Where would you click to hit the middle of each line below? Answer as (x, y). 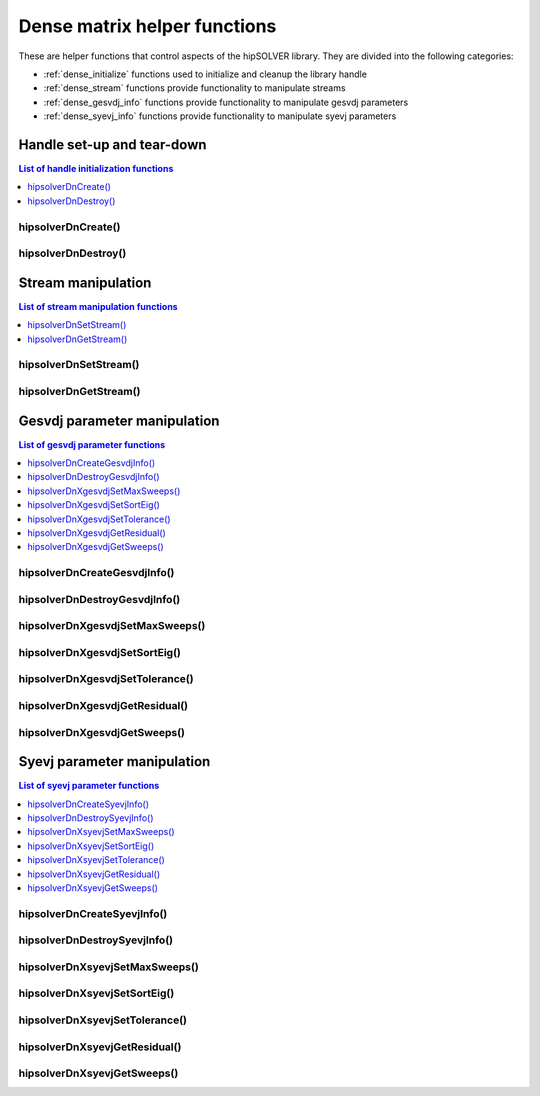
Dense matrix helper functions (147, 26)
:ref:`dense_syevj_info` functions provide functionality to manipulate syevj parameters (220, 116)
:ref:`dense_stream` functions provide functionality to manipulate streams (194, 88)
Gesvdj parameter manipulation (119, 420)
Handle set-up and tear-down (112, 144)
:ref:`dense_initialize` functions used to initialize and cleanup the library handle (205, 74)
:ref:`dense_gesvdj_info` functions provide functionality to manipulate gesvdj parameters (226, 102)
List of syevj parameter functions (89, 786)
